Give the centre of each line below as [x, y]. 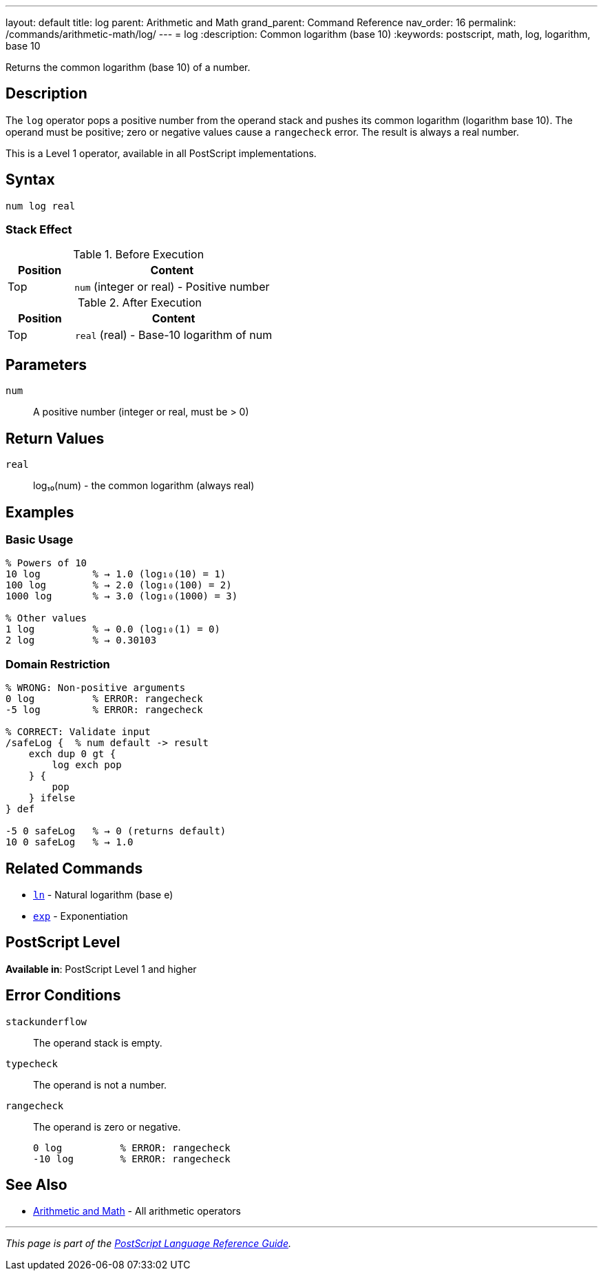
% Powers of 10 [46, 563]
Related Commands [74, 868]
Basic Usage [40, 539]
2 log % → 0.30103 [81, 640]
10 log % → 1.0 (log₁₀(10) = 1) [116, 574]
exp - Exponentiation [81, 916]
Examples [40, 512]
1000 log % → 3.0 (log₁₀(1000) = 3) [122, 596]
